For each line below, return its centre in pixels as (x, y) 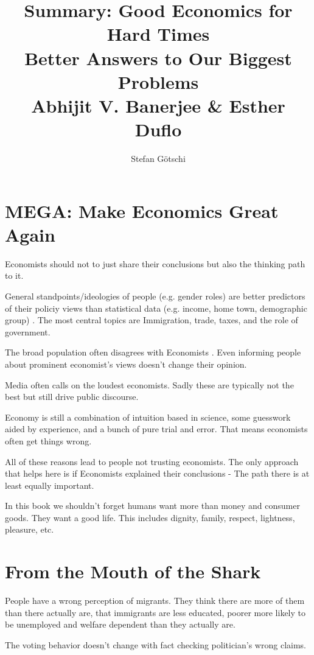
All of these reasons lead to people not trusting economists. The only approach (152, 461)
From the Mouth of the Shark (133, 571)
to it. (14, 275)
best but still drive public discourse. (72, 397)
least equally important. (50, 485)
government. (28, 331)
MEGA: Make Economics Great (142, 210)
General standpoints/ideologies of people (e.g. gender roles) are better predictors (155, 296)
